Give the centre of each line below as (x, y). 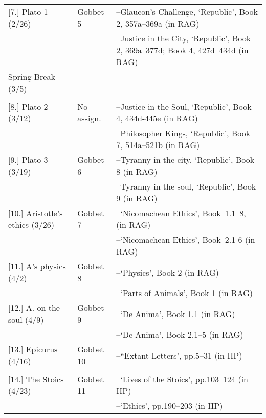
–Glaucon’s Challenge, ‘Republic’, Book (187, 12)
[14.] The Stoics (36, 379)
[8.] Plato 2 (28, 106)
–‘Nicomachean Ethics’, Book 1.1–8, (181, 213)
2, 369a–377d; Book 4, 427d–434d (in (182, 50)
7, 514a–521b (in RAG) (158, 145)
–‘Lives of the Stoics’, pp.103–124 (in (182, 379)
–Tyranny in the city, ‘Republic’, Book (185, 160)
